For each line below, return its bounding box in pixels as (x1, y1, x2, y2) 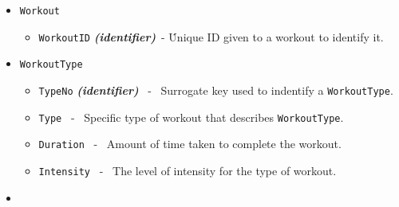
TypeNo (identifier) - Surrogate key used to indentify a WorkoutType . (38, 81, 393, 98)
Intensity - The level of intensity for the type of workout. (38, 162, 337, 178)
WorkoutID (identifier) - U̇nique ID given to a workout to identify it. (38, 28, 384, 45)
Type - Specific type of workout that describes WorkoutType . (38, 108, 344, 125)
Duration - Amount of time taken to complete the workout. (38, 135, 342, 152)
